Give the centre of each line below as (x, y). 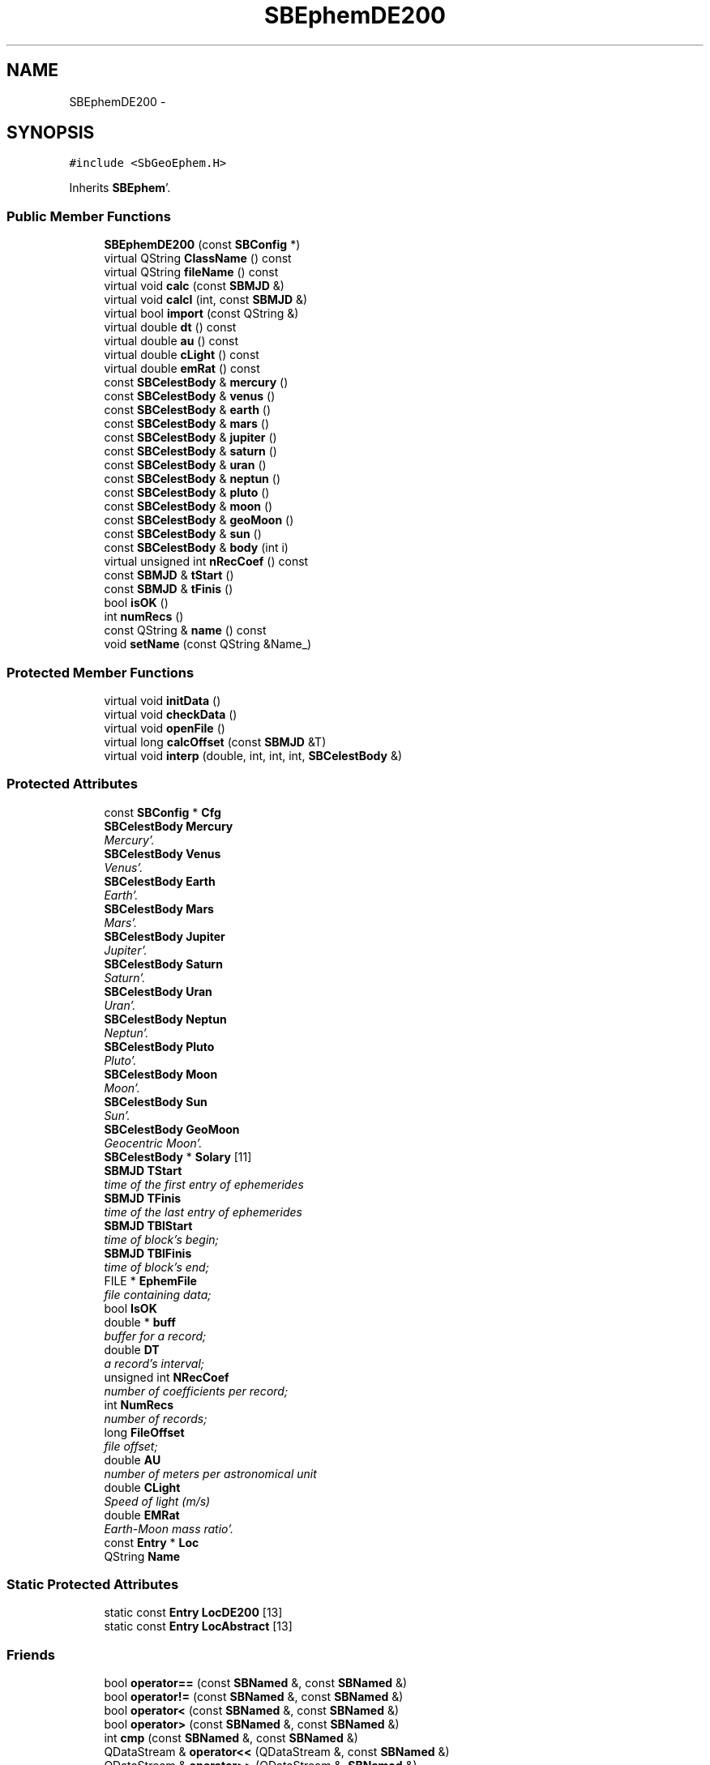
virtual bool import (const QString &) (201, 314)
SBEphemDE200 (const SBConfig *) (202, 245)
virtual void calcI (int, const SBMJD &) (206, 300)
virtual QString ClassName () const (198, 259)
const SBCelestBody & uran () (185, 465)
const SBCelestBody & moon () (188, 506)
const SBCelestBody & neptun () (192, 479)
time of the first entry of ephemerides (204, 1184)
